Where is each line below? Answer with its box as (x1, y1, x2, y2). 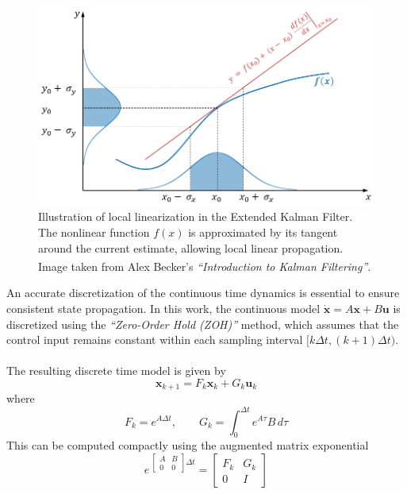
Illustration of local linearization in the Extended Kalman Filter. (38, 208, 353, 225)
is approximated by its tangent (188, 223, 338, 240)
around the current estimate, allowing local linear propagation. (38, 239, 344, 256)
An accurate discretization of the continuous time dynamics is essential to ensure (6, 284, 400, 301)
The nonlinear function (38, 223, 150, 240)
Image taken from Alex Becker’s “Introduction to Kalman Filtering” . (38, 257, 371, 274)
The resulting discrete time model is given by (6, 362, 226, 379)
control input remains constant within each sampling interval (6, 331, 303, 348)
